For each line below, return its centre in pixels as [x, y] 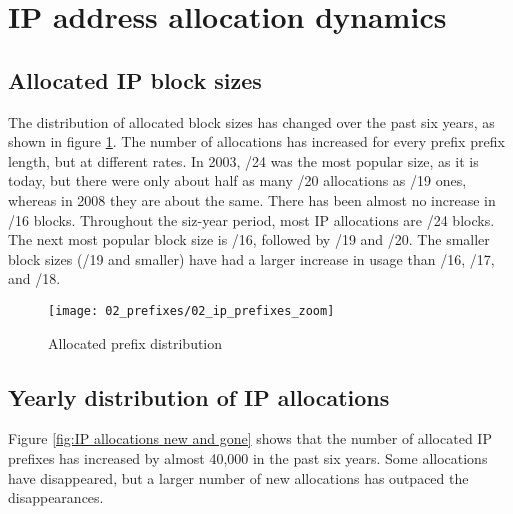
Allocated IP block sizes [135, 79]
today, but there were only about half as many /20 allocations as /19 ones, [237, 180]
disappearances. [56, 497]
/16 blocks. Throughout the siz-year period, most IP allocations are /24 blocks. [251, 219]
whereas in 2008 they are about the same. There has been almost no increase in [252, 199]
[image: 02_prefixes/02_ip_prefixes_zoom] [191, 310]
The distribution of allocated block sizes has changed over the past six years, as [251, 121]
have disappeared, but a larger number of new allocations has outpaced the [238, 477]
